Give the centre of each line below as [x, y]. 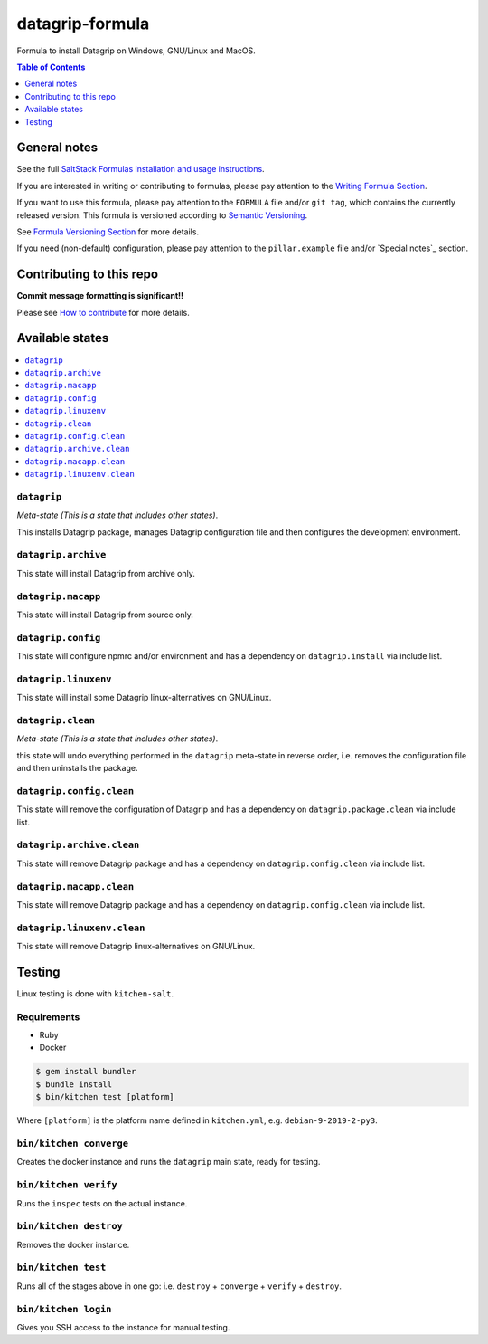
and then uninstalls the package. [77, 768]
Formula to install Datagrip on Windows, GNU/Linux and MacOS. [136, 51]
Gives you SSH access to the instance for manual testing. [123, 1327]
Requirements [48, 1016]
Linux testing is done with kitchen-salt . [95, 993]
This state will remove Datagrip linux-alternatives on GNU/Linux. [136, 947]
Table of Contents [51, 67]
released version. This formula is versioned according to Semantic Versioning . [162, 215]
